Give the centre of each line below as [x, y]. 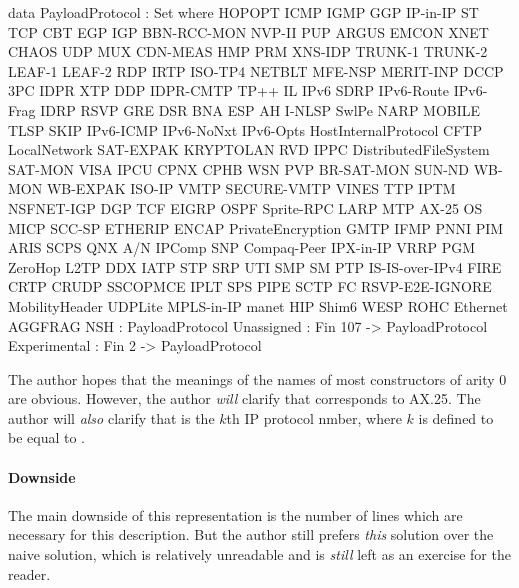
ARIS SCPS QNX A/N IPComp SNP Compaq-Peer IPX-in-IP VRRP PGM [242, 247]
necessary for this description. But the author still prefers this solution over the [251, 534]
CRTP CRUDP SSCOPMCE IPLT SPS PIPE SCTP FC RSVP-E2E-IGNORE [250, 286]
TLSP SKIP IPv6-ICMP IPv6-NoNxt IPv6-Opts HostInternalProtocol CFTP [245, 129]
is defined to [456, 417]
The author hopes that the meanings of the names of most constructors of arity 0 [257, 378]
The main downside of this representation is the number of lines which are [235, 514]
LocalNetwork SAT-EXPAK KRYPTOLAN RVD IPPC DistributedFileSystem [249, 149]
